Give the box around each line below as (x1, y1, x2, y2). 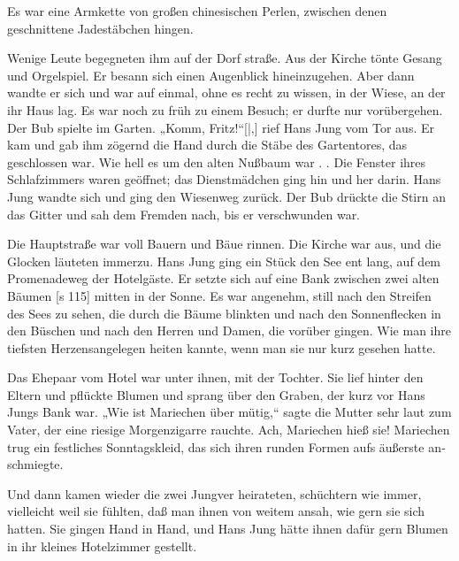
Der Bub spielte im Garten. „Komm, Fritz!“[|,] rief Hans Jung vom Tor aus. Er (7, 118, 434, 136)
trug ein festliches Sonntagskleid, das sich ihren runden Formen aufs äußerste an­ (7, 437, 446, 456)
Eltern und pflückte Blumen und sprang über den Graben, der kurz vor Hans (7, 385, 425, 403)
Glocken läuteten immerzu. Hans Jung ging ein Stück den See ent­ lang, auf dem (7, 251, 441, 270)
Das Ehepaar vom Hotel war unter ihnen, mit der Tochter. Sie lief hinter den (7, 368, 424, 387)
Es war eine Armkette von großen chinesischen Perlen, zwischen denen (7, 2, 387, 19)
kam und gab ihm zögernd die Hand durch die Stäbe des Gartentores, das (7, 135, 408, 154)
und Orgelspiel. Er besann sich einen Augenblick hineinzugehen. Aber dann (7, 65, 415, 84)
